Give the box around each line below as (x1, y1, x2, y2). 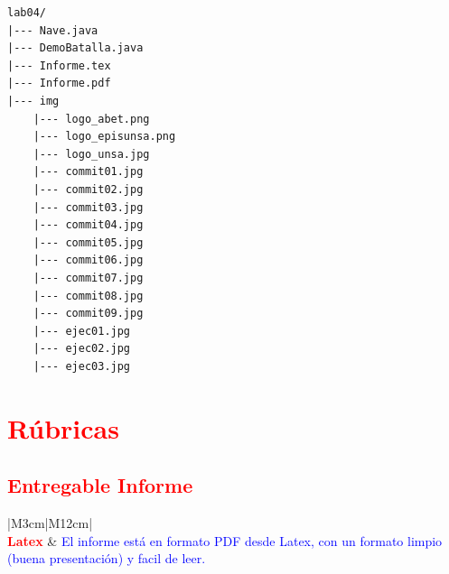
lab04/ (7, 6, 46, 19)
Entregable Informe (7, 471, 193, 499)
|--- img (7, 94, 60, 107)
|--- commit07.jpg (33, 271, 144, 284)
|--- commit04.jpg (33, 218, 144, 232)
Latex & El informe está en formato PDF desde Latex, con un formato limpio (7, 531, 443, 550)
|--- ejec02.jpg (33, 342, 131, 356)
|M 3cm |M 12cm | (7, 514, 93, 532)
